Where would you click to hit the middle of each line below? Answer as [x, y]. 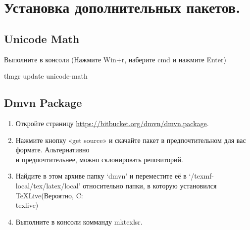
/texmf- [202, 176]
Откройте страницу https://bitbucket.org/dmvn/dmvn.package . [112, 123]
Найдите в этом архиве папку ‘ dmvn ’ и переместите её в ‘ [103, 176]
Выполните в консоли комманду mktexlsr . [79, 221]
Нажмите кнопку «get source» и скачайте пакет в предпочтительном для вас [131, 140]
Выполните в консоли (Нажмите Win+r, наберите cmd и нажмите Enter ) [115, 59]
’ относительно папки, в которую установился [148, 185]
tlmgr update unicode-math [46, 76]
